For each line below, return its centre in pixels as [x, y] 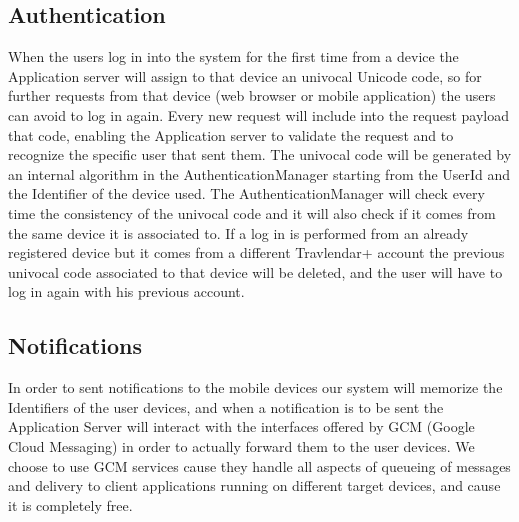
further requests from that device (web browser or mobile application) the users [252, 95]
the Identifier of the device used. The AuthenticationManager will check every [246, 193]
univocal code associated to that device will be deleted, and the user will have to [255, 271]
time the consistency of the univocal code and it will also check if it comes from [252, 212]
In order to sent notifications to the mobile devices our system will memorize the [255, 387]
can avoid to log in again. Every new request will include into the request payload [258, 114]
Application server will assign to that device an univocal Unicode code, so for [245, 75]
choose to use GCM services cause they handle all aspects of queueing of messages [259, 465]
